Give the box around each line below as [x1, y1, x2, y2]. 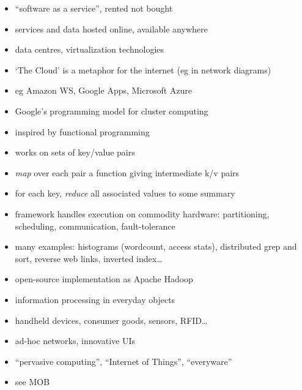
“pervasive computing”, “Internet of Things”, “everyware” [15, 354, 232, 367]
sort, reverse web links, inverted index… [15, 252, 163, 264]
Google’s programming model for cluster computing [15, 104, 208, 117]
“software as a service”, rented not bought [15, 2, 173, 14]
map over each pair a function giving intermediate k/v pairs [15, 166, 240, 179]
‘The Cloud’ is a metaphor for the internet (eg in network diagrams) [15, 63, 271, 76]
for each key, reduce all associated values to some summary [15, 187, 235, 200]
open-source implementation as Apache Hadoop [15, 272, 193, 285]
